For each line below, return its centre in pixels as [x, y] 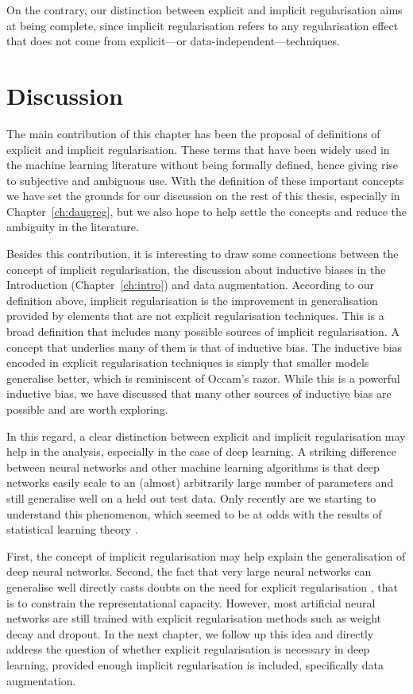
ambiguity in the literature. [73, 227]
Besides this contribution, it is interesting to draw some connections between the [203, 254]
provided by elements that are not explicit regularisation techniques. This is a [195, 316]
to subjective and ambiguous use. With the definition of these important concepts [205, 180]
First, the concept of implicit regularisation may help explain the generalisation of [206, 555]
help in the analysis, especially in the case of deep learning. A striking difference [201, 451]
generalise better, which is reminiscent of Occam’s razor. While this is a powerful [203, 378]
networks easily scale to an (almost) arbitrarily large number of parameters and [200, 482]
